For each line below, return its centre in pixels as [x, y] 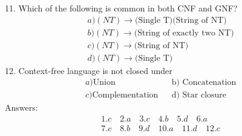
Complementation [125, 95]
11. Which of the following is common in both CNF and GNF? [121, 8]
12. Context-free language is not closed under [89, 70]
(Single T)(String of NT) [181, 20]
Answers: [21, 107]
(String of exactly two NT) [184, 33]
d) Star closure [199, 95]
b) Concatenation [204, 83]
